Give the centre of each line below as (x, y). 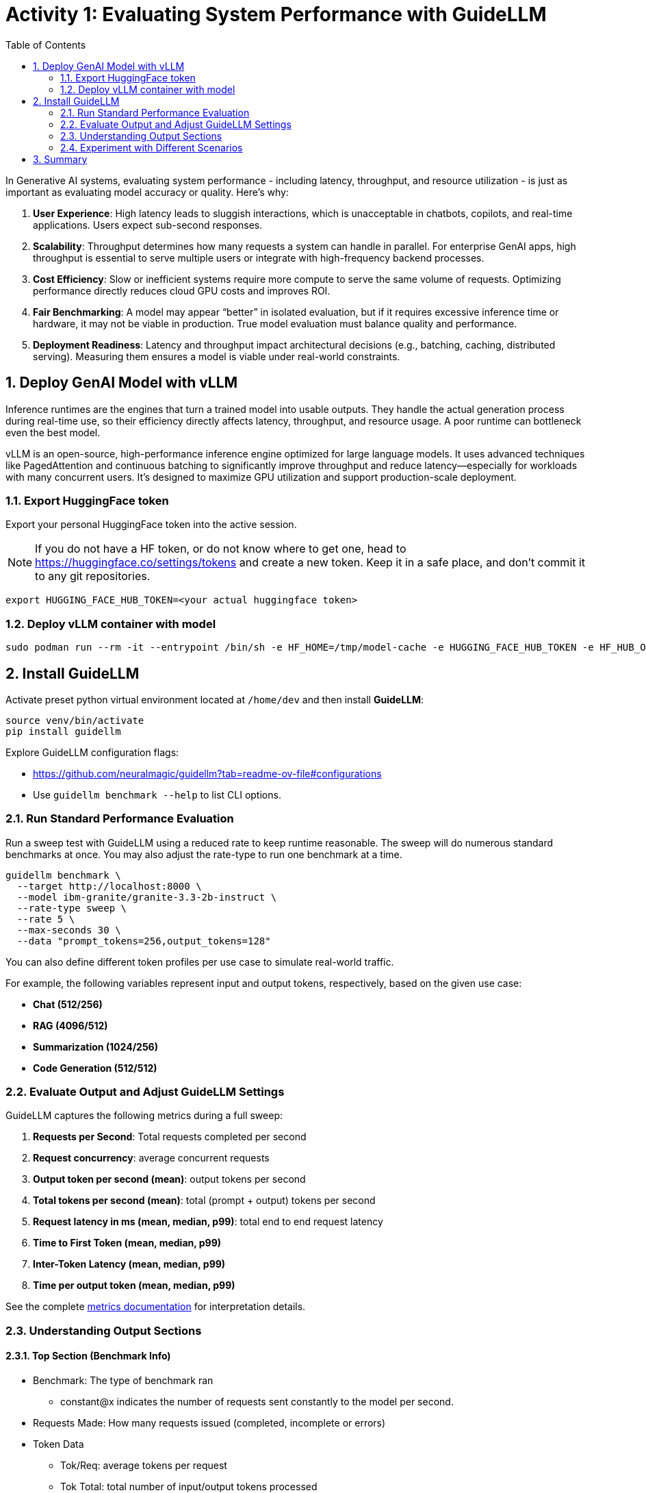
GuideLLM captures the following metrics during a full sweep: (144, 1116)
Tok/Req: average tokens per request (144, 1466)
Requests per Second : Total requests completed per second (170, 1137)
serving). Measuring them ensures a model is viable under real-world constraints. (217, 356)
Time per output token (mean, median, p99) (134, 1285)
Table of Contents (46, 45)
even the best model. (53, 432)
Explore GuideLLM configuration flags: (92, 752)
